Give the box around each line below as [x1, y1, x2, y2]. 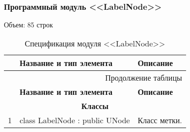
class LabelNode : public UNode [20, 114, 130, 126]
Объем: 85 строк [4, 20, 53, 30]
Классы [81, 100, 109, 111]
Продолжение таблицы [105, 71, 182, 83]
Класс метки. [137, 114, 182, 126]
